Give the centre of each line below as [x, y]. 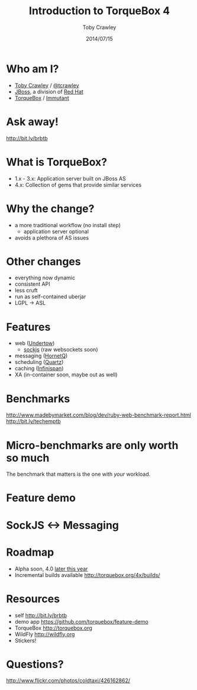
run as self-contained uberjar [50, 296]
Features [28, 327]
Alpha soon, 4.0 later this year [51, 569]
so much [28, 458]
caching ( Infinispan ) [39, 369]
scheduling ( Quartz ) [39, 362]
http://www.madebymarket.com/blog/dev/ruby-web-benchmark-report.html [98, 415]
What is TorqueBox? [57, 162]
